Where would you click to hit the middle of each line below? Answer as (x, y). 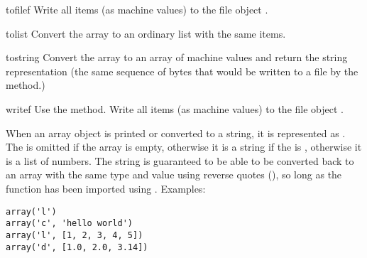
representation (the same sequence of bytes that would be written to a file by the (182, 71)
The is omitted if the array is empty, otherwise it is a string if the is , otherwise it (184, 147)
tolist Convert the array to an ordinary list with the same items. (146, 33)
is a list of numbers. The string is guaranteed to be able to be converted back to (180, 160)
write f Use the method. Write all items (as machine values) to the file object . (175, 108)
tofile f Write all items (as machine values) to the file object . (137, 9)
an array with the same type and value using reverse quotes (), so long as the (174, 174)
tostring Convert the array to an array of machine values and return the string (177, 57)
